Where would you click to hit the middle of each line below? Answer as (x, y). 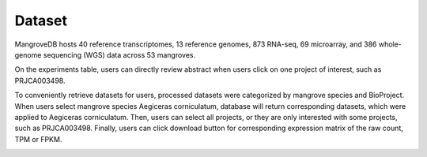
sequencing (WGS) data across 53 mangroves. (119, 54)
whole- (390, 44)
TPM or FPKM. (38, 139)
